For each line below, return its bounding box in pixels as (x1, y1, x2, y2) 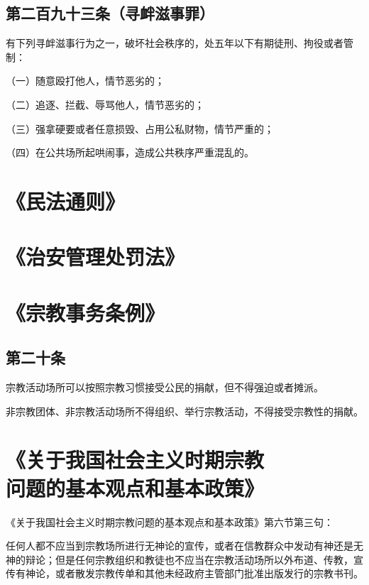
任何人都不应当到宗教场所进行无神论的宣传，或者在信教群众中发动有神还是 (6, 538, 353, 553)
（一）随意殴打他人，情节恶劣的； (6, 73, 165, 88)
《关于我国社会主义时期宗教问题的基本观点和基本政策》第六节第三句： (6, 514, 334, 529)
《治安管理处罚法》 (6, 242, 185, 271)
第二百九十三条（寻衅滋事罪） (6, 2, 214, 24)
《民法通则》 (6, 186, 126, 215)
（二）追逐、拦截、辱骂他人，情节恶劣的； (6, 97, 204, 111)
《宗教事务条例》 (6, 297, 165, 327)
